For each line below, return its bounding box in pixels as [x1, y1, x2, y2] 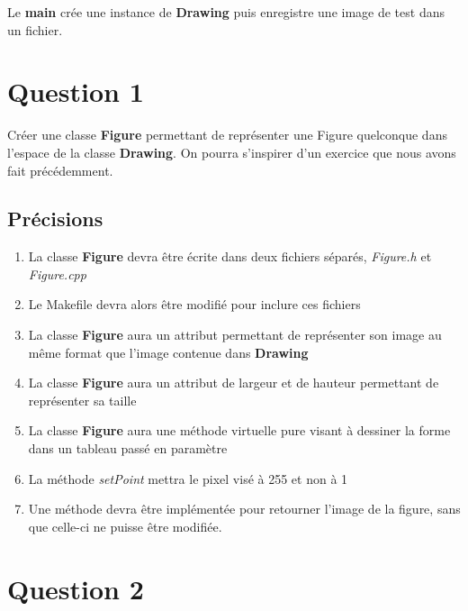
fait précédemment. [7, 160, 113, 179]
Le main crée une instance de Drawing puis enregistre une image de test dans [7, 3, 445, 21]
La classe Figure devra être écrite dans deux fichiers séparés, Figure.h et [28, 247, 432, 266]
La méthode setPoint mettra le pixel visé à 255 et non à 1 [28, 469, 348, 488]
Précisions [7, 205, 103, 233]
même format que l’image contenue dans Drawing [28, 342, 309, 361]
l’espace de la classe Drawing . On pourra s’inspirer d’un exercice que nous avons [7, 142, 456, 161]
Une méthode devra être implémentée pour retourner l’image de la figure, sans [28, 499, 461, 518]
